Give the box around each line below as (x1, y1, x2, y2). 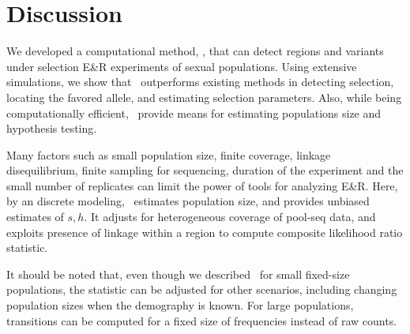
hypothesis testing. (6, 120, 97, 137)
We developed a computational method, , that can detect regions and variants (6, 43, 384, 59)
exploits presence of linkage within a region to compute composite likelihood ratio (6, 223, 403, 240)
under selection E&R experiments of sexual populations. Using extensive (6, 58, 357, 74)
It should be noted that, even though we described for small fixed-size (6, 265, 350, 282)
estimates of (6, 208, 64, 225)
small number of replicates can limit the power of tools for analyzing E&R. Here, (6, 177, 398, 193)
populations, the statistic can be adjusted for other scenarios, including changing (6, 281, 397, 298)
